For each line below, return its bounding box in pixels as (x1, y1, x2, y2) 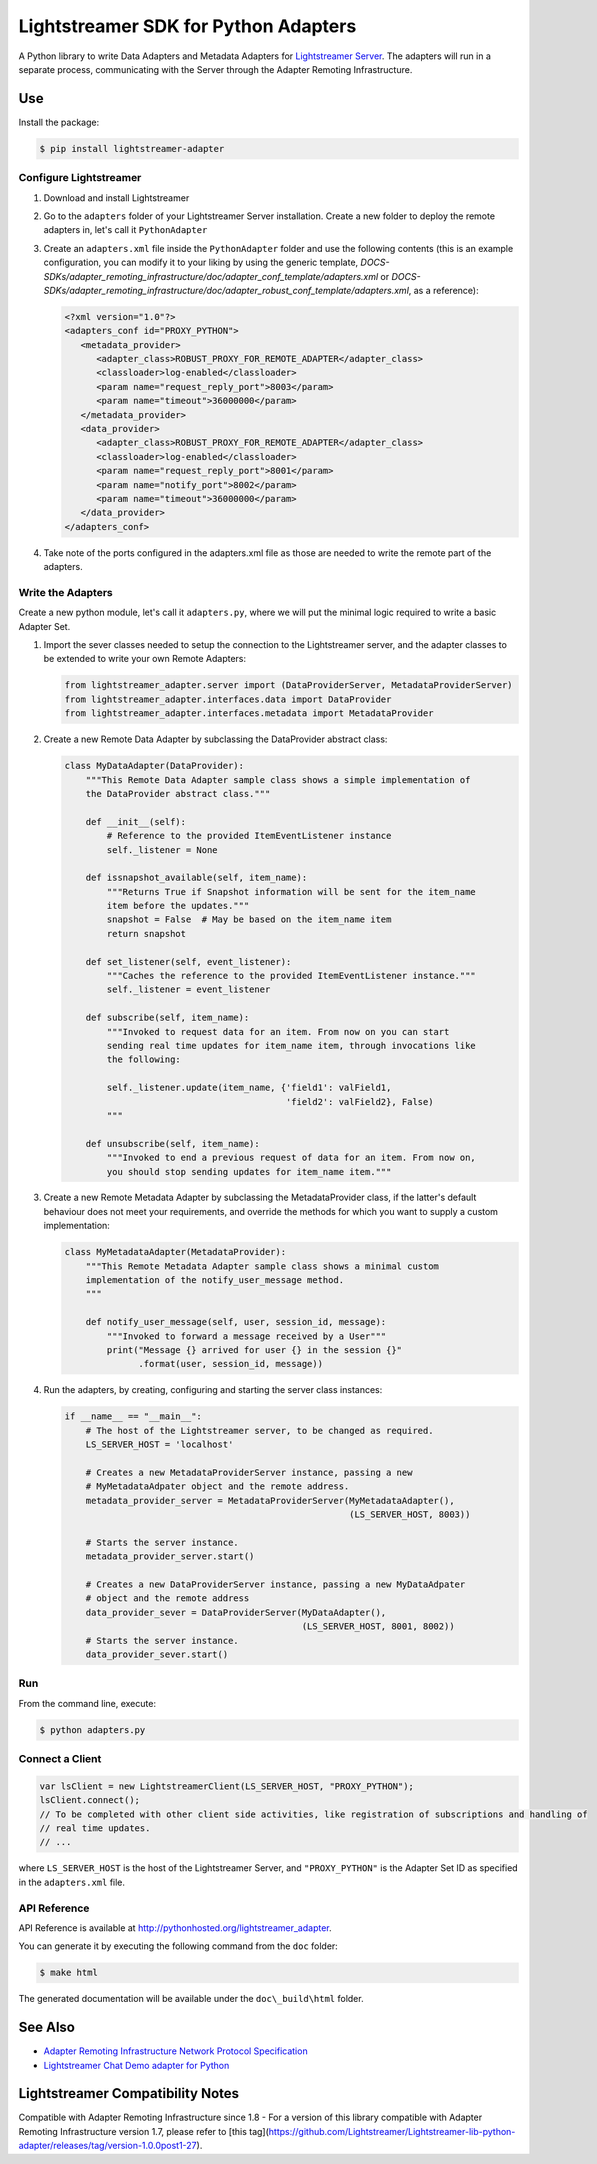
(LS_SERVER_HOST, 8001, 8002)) (301, 1621, 455, 1632)
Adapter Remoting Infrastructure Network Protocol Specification (43, 2045, 309, 2057)
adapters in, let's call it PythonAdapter (43, 224, 208, 236)
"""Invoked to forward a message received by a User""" (106, 1330, 387, 1342)
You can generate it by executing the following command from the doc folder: (18, 1940, 339, 1952)
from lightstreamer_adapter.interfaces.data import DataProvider (64, 693, 392, 705)
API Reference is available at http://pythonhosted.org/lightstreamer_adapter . (18, 1921, 332, 1934)
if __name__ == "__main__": (64, 1411, 202, 1422)
